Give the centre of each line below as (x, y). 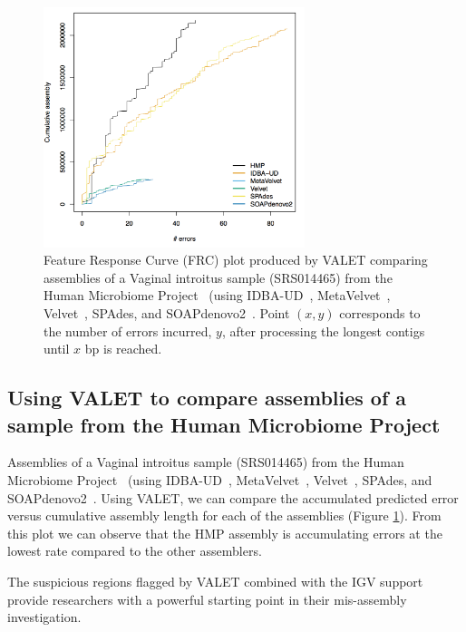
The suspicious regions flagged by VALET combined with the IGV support (215, 581)
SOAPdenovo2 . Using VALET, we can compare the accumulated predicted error (233, 497)
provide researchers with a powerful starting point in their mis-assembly (207, 599)
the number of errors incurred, (128, 331)
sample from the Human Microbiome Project (224, 424)
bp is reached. (123, 349)
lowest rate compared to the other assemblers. (135, 551)
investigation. (44, 617)
